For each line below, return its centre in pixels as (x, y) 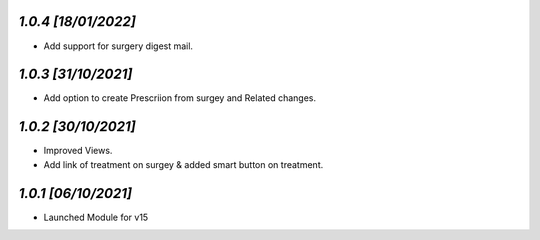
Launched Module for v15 (96, 217)
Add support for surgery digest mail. (118, 46)
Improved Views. (78, 151)
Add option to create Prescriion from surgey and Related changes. (180, 98)
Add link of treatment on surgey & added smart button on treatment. (183, 164)
